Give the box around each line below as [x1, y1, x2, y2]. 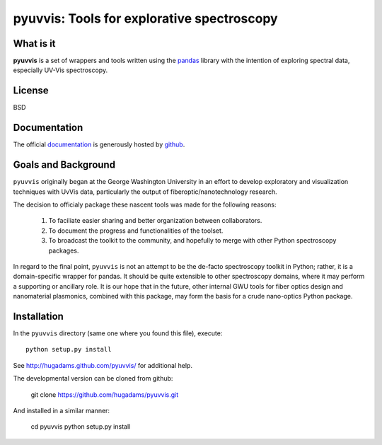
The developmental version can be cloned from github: [13, 374, 173, 383]
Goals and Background [13, 159, 116, 171]
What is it [13, 37, 56, 50]
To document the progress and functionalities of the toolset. [48, 226, 224, 235]
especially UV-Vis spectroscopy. [13, 66, 108, 74]
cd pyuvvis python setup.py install [30, 422, 131, 431]
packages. [48, 246, 79, 255]
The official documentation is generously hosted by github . [13, 140, 185, 149]
